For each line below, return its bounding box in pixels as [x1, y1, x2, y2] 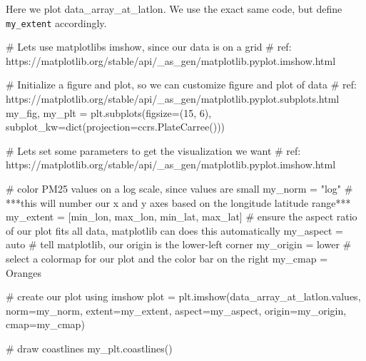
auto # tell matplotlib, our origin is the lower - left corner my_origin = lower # [6, 237, 352, 252]
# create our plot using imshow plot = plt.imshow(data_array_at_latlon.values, [6, 289, 361, 304]
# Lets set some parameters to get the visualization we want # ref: [6, 143, 301, 158]
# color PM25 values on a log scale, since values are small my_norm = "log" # [6, 181, 353, 195]
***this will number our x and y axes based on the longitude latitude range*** [6, 195, 351, 210]
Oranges [6, 265, 41, 280]
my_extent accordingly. [6, 15, 107, 30]
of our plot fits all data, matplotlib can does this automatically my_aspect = [6, 223, 343, 238]
